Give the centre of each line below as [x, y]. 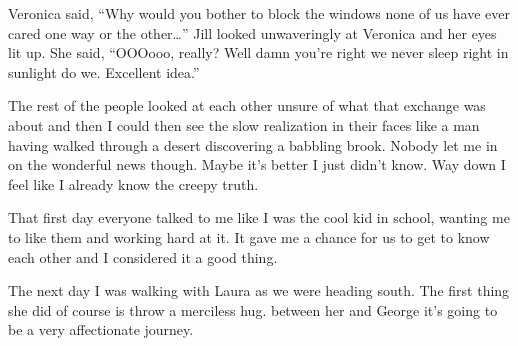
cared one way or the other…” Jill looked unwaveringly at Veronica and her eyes [252, 32]
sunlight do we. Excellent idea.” [104, 71]
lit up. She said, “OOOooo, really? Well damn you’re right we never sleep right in [258, 52]
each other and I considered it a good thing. [143, 256]
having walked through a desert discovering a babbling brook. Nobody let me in [253, 144]
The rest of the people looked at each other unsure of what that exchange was [247, 105]
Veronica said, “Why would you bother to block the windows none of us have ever [259, 13]
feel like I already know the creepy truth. [133, 183]
